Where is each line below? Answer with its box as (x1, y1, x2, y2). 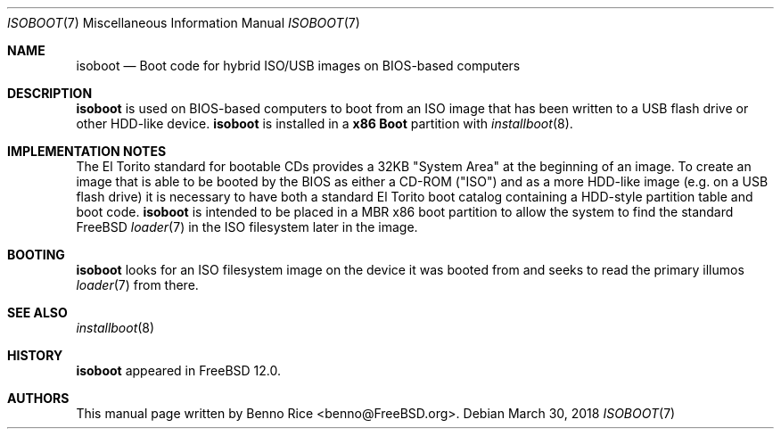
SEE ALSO (7, 305, 68, 320)
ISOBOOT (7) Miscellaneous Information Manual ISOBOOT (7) (7, 15, 360, 30)
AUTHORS (7, 391, 70, 406)
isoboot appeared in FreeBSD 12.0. (76, 363, 281, 378)
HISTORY (7, 348, 63, 363)
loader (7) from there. (76, 277, 199, 292)
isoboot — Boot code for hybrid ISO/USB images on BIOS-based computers (76, 58, 521, 73)
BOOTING (7, 247, 65, 262)
